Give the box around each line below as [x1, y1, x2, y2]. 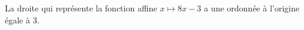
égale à [5, 13, 30, 26]
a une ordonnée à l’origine [204, 2, 300, 14]
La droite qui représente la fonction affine [5, 2, 157, 14]
